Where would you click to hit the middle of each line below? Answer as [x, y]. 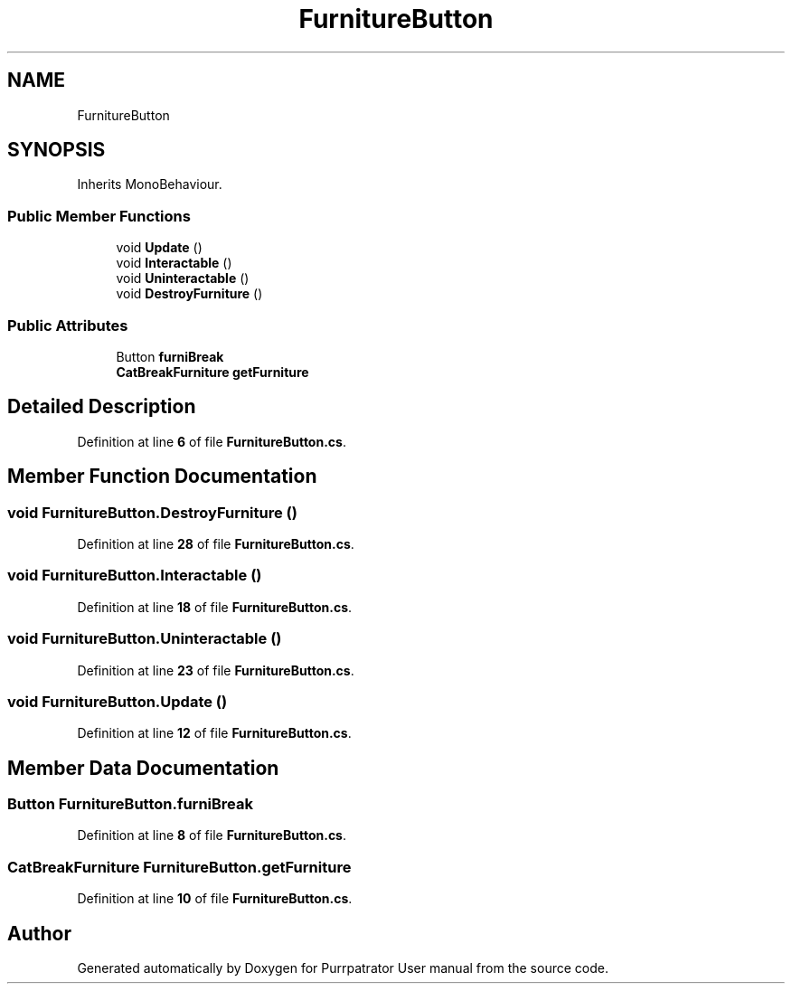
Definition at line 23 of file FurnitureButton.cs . [216, 670]
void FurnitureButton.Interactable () [135, 576]
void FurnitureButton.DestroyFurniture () [152, 512]
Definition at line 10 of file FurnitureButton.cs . [215, 899]
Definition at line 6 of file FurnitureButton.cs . [212, 441]
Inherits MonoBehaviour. [150, 184]
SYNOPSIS [57, 150]
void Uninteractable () [183, 278]
